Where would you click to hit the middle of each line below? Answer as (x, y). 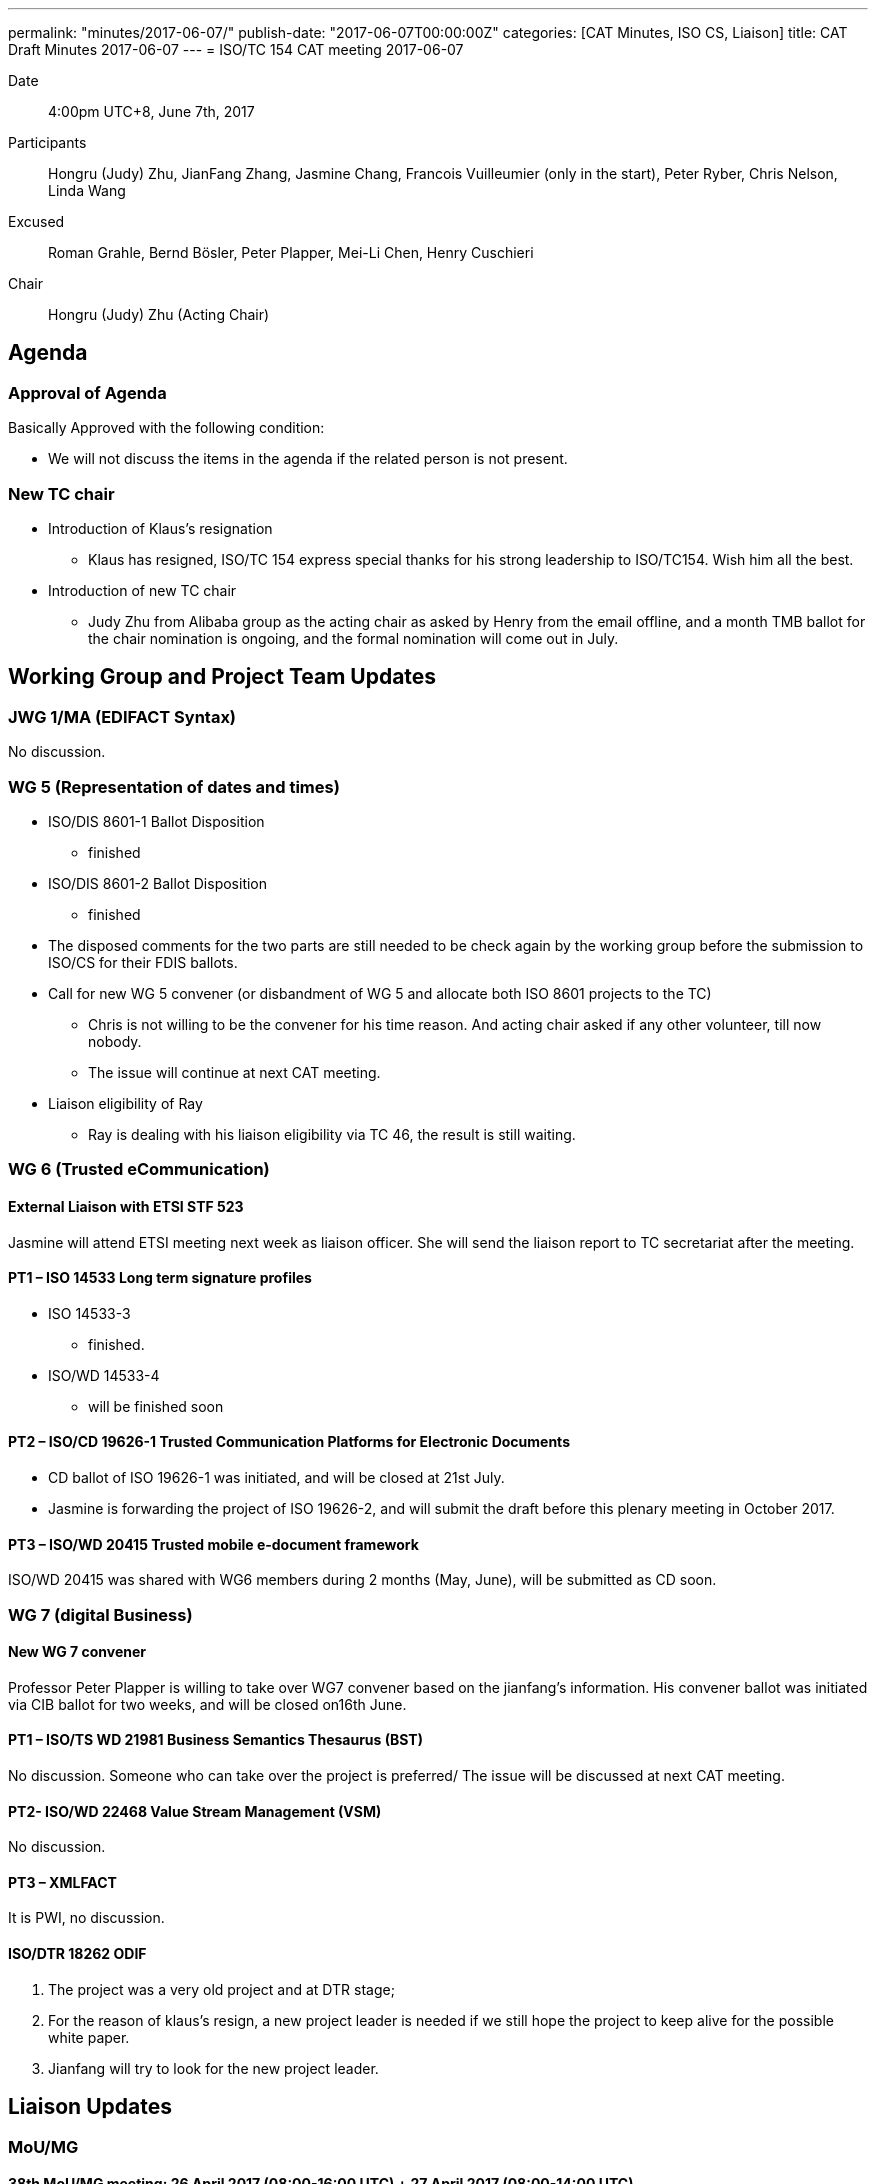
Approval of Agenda (87, 392)
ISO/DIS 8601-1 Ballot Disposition (156, 821)
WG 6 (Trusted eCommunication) (139, 1169)
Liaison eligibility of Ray (125, 1103)
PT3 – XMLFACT (62, 1882)
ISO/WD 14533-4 (104, 1375)
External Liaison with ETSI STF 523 (126, 1206)
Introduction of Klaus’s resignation (160, 528)
